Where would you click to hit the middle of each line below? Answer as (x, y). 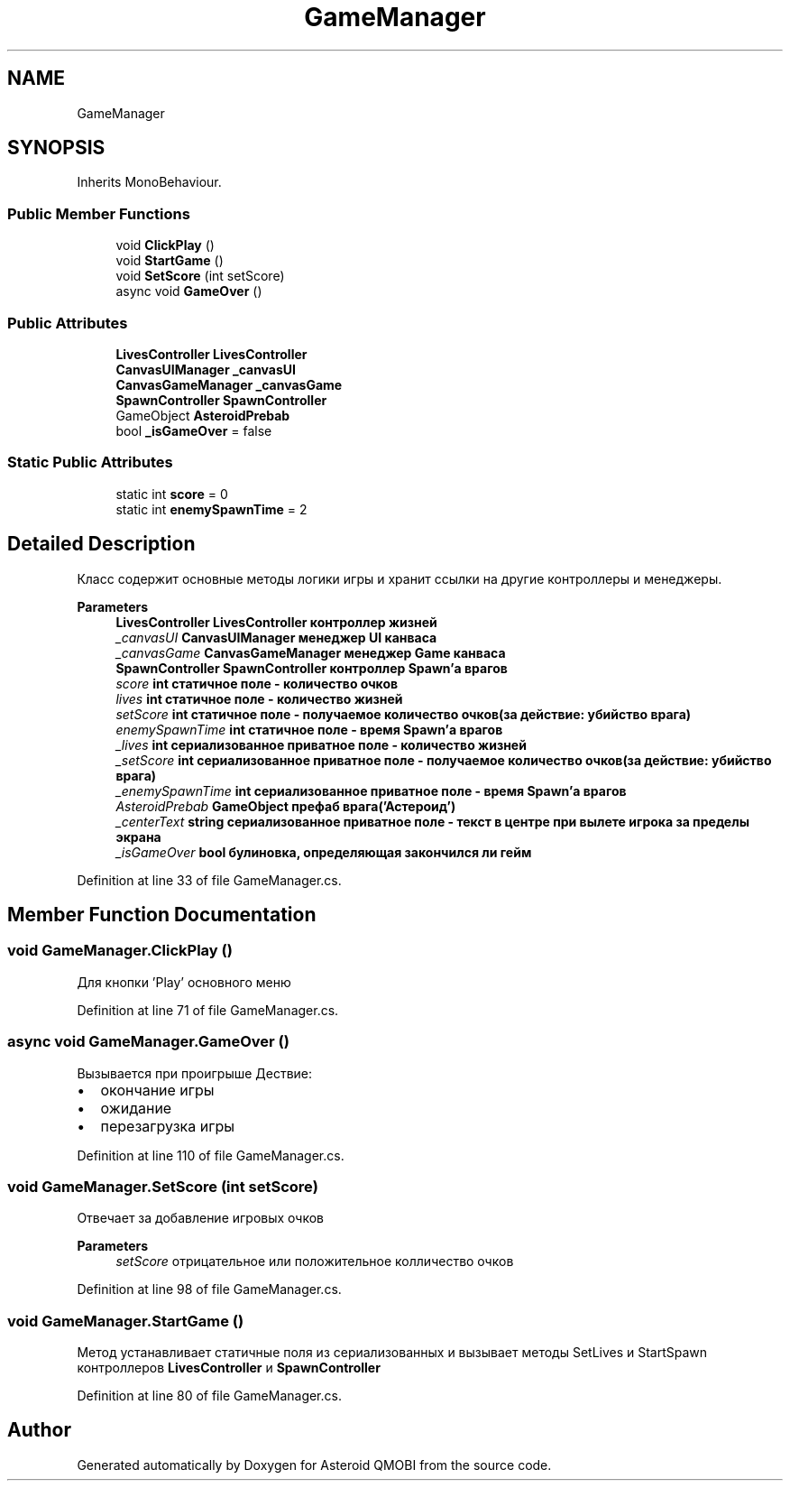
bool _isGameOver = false (194, 430)
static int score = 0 (172, 494)
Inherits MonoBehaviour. (149, 182)
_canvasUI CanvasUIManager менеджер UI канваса (276, 637)
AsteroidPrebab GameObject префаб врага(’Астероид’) (286, 806)
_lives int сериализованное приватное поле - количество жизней (321, 744)
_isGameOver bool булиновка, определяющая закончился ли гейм (324, 852)
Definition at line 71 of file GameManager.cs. (208, 1010)
